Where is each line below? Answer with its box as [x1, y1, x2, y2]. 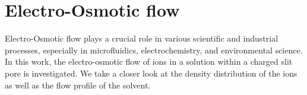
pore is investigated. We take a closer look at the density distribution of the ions [5, 66, 297, 79]
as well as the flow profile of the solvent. [5, 78, 151, 91]
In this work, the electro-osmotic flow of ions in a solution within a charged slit [5, 55, 293, 68]
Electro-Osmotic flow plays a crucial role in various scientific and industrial [5, 32, 278, 45]
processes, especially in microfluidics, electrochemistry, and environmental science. [5, 43, 303, 56]
